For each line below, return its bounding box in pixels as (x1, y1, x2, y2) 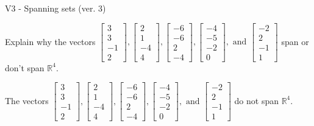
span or (281, 35, 309, 47)
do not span (234, 94, 279, 107)
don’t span (5, 61, 45, 74)
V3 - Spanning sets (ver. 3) (5, 2, 106, 14)
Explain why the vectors (5, 35, 96, 47)
